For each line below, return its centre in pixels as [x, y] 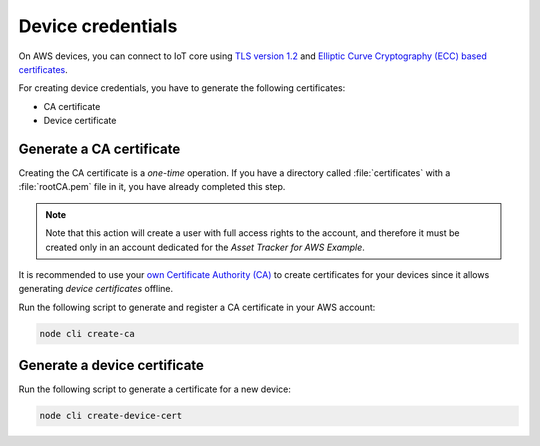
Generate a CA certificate [99, 148]
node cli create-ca [87, 333]
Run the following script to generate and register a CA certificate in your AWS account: [197, 307]
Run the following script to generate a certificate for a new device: [155, 389]
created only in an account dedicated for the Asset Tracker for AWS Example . [205, 247]
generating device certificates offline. [96, 289]
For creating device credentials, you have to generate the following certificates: [182, 88]
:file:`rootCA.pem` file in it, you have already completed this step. [152, 187]
